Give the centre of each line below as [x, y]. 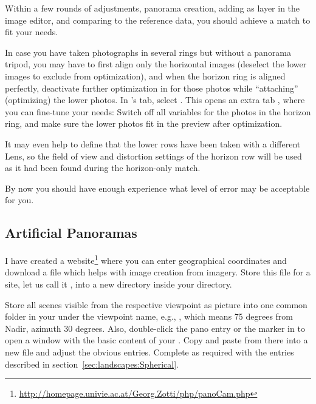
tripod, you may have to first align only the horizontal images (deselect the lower [156, 64]
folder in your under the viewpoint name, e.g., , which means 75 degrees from [149, 316]
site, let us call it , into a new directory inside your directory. [118, 284]
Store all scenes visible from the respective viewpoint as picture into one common [156, 304]
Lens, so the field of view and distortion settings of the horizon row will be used [153, 156]
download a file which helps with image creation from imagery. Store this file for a [158, 272]
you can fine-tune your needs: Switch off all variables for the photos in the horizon [158, 111]
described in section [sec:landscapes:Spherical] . [92, 364]
